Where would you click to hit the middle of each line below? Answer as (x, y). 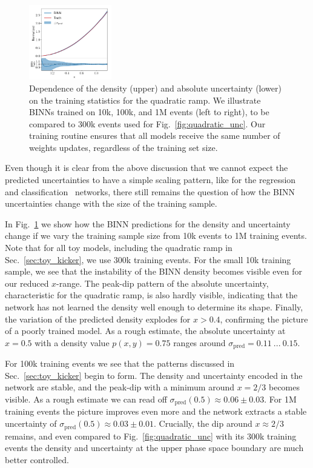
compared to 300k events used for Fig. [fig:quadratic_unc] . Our (147, 123)
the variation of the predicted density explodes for (98, 319)
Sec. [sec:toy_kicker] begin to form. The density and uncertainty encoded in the (154, 375)
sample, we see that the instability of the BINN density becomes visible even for (154, 271)
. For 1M (280, 399)
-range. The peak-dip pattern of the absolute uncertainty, (163, 283)
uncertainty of (31, 423)
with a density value (72, 342)
